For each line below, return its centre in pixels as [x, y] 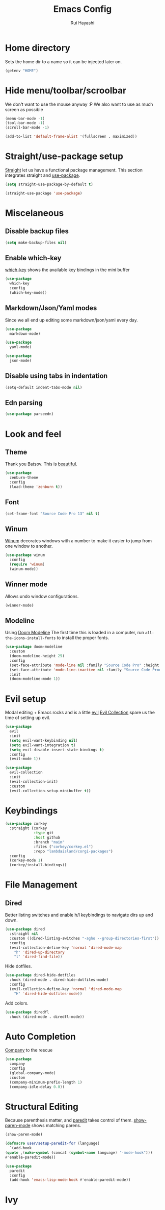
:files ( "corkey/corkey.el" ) [63, 847]
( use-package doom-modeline [34, 647]
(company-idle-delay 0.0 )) [37, 1087]
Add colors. [17, 1003]
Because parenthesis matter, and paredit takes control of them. [69, 1120]
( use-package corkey [26, 824]
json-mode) [21, 361]
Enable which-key [33, 258]
